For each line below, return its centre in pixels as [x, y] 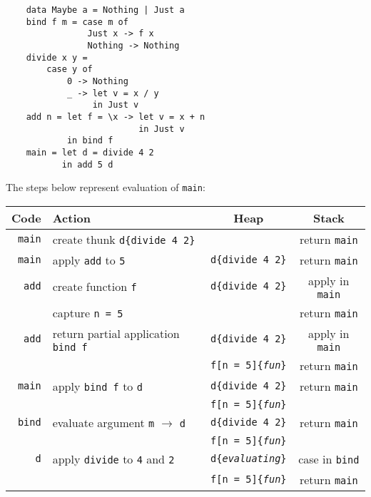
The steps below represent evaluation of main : [106, 187]
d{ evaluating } [249, 459]
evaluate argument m [103, 422]
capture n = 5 [88, 312]
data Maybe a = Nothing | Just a [105, 10]
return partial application [116, 333]
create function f [95, 286]
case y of [70, 70]
